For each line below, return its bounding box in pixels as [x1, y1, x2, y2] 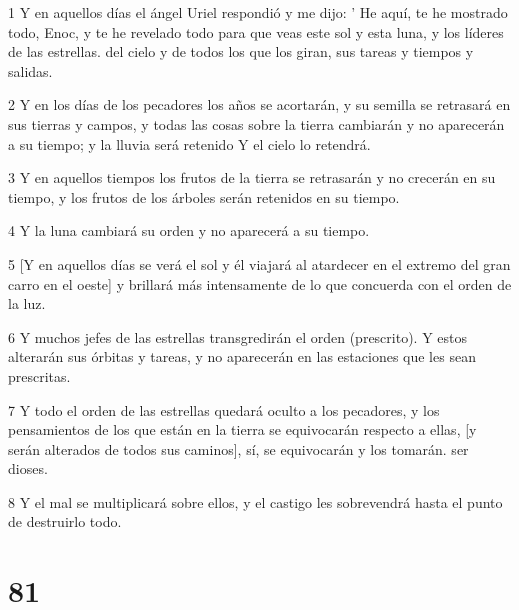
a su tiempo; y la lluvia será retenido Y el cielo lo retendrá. [8, 133, 371, 154]
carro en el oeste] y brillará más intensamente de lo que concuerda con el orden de [8, 273, 512, 294]
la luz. [8, 293, 46, 314]
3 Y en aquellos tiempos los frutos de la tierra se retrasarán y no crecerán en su [8, 167, 496, 188]
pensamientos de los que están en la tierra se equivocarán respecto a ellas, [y [8, 419, 477, 440]
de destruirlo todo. [8, 511, 122, 532]
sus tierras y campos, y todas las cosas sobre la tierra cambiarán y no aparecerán [8, 113, 505, 134]
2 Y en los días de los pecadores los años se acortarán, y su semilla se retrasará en [8, 94, 511, 115]
